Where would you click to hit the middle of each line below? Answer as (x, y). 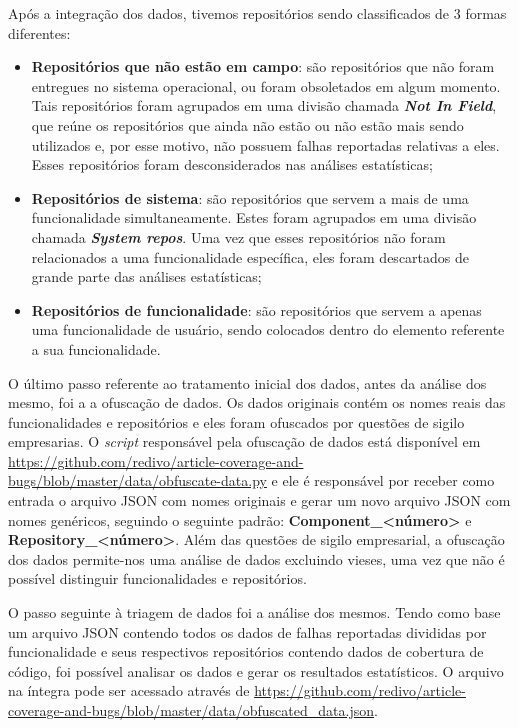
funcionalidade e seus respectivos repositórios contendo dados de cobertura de (246, 651)
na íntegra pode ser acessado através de (129, 690)
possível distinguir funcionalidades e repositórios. (157, 578)
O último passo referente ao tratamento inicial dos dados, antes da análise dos (247, 382)
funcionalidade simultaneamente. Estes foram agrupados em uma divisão (254, 217)
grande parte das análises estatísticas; (146, 276)
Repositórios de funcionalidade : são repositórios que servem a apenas (256, 309)
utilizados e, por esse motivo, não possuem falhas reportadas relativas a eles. (265, 144)
